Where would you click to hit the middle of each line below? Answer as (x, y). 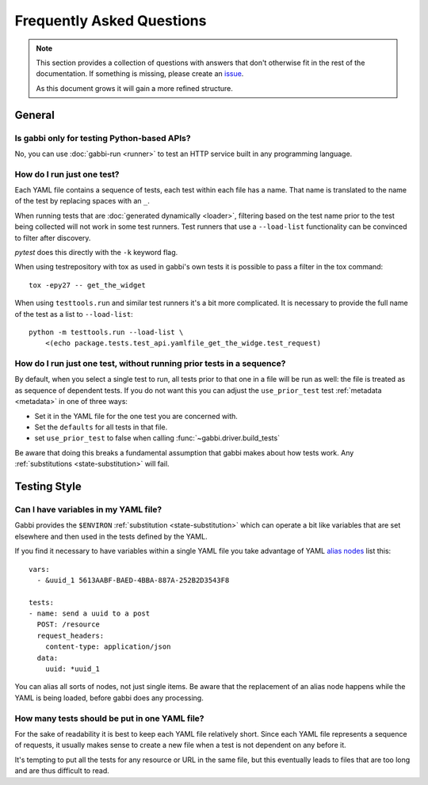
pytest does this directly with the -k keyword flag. (96, 252)
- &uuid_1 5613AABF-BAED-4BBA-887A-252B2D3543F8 (133, 580)
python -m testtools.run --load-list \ (106, 332)
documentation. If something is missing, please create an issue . (140, 74)
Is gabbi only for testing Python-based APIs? (103, 138)
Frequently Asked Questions (111, 21)
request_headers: (71, 635)
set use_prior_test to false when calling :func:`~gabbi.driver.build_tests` (157, 438)
